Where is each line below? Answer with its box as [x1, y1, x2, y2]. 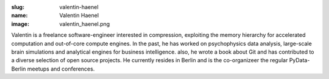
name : [11, 12, 28, 19]
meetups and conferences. [27, 65, 95, 72]
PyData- [289, 57, 310, 64]
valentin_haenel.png [59, 20, 110, 27]
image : [11, 20, 30, 27]
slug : [11, 4, 24, 10]
